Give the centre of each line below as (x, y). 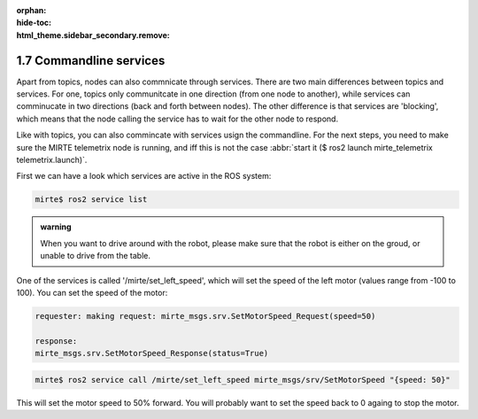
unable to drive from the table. (95, 256)
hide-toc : (34, 23)
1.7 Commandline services (91, 61)
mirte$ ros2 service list (91, 200)
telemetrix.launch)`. (52, 160)
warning (56, 227)
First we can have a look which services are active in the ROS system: (144, 176)
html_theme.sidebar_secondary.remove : (93, 35)
